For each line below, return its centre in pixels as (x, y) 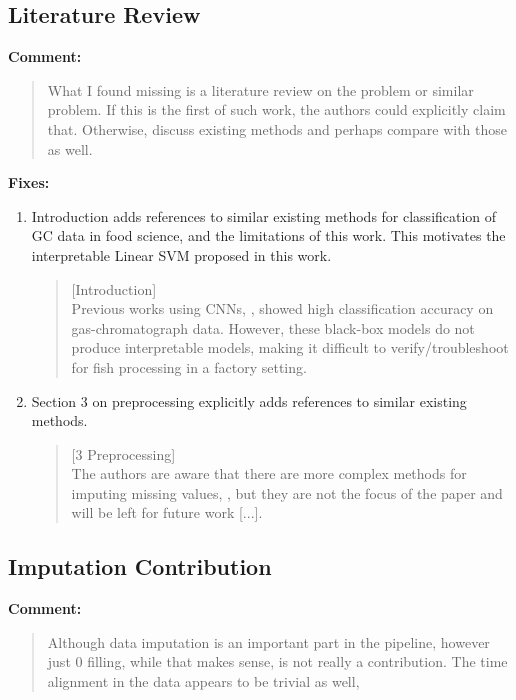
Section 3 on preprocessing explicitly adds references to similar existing (249, 400)
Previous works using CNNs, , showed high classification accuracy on (282, 308)
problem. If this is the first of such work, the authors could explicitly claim (276, 109)
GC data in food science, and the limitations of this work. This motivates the (268, 235)
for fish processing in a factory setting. (189, 366)
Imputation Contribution (140, 566)
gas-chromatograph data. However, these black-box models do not (273, 327)
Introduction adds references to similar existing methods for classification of (264, 215)
